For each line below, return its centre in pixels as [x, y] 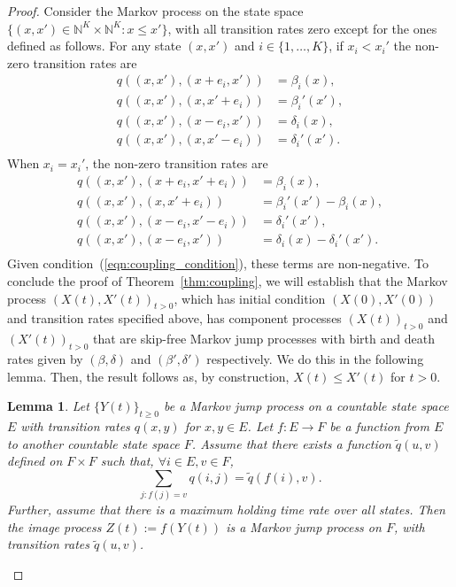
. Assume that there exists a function [291, 443]
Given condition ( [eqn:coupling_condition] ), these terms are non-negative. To [218, 263]
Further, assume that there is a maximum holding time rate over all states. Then [226, 510]
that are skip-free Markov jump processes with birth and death [264, 339]
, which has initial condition [250, 298]
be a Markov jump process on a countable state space [306, 406]
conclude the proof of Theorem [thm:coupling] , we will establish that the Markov [228, 281]
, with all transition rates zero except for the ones [302, 28]
